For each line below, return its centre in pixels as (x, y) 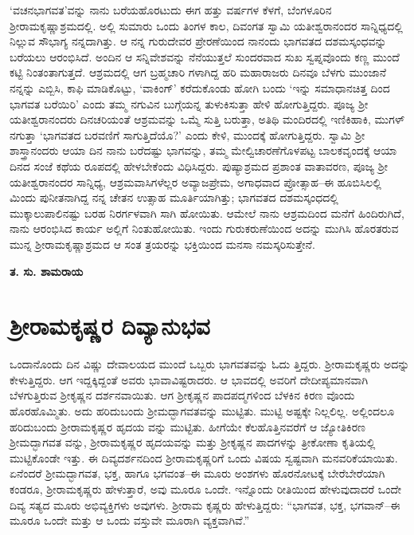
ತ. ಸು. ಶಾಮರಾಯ (47, 271)
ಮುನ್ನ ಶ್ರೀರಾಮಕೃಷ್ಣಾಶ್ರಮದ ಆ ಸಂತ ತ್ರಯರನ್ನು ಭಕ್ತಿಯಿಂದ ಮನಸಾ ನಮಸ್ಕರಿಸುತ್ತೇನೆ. (162, 244)
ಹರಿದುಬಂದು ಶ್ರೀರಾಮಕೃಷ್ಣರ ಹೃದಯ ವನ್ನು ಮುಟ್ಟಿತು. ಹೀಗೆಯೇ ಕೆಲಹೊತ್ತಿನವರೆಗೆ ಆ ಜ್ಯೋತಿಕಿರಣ (187, 426)
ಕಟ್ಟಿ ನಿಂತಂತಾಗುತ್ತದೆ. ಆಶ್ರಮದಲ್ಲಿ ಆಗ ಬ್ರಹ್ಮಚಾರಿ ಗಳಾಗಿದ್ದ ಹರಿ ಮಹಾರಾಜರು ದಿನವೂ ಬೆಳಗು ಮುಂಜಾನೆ (198, 72)
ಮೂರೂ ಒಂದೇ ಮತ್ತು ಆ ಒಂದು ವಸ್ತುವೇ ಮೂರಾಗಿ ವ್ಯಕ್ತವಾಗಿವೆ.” (130, 520)
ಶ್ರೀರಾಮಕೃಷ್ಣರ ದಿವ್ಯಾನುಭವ (110, 326)
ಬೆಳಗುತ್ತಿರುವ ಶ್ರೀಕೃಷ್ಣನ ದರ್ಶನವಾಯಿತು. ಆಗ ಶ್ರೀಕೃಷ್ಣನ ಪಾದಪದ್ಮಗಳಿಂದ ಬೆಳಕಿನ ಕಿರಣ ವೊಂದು (182, 395)
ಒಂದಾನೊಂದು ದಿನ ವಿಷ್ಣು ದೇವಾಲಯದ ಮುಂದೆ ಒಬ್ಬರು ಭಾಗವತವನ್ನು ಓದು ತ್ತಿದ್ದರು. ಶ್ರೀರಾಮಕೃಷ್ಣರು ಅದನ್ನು (210, 364)
